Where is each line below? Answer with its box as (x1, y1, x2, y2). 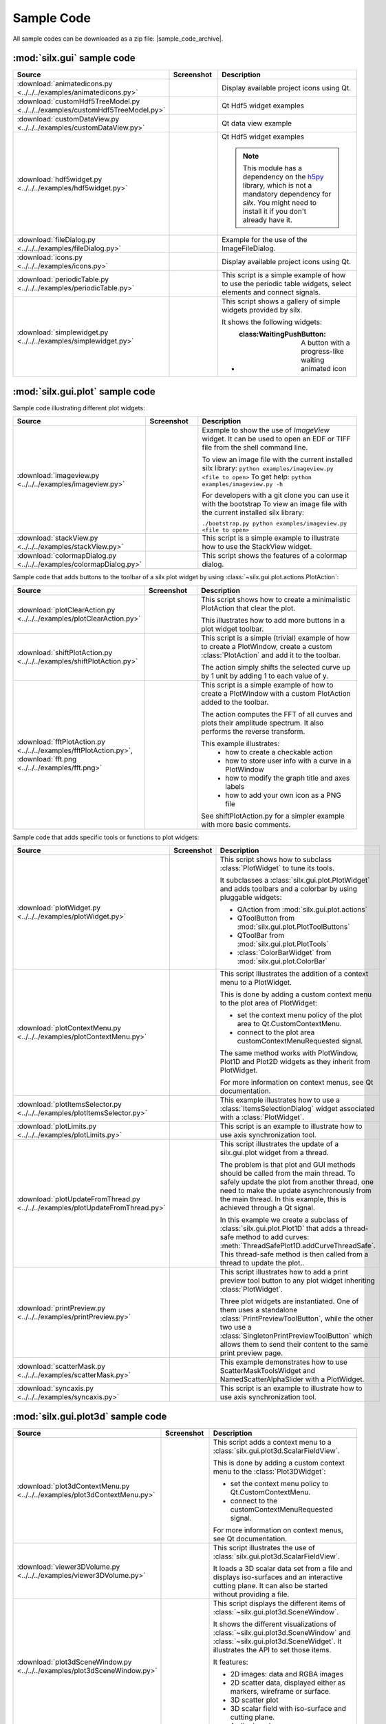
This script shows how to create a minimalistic (200, 594, 351, 604)
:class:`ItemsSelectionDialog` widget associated (219, 1104, 375, 1114)
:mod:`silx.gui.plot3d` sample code (12, 1410, 167, 1422)
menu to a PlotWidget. (219, 978, 292, 988)
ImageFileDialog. (221, 243, 276, 253)
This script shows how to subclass (219, 855, 332, 865)
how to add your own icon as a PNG (224, 790, 342, 800)
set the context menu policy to (230, 1479, 329, 1488)
